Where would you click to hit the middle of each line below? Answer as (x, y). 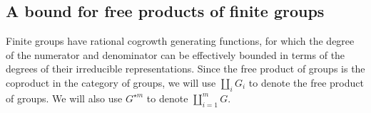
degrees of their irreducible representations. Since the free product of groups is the (185, 69)
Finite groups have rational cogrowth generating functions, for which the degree (180, 41)
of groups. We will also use (64, 98)
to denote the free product (306, 82)
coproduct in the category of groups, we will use (111, 82)
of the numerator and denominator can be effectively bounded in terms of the (176, 54)
